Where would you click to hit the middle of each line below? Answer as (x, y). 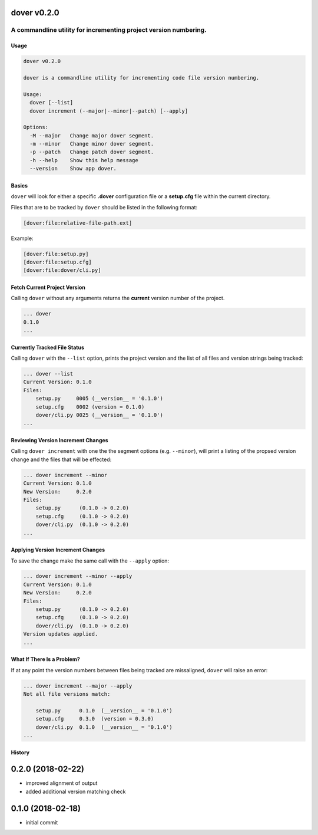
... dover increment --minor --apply (78, 576)
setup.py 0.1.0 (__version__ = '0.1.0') (104, 710)
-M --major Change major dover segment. (92, 135)
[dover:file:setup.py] (56, 254)
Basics (19, 185)
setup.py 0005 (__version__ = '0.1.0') (99, 399)
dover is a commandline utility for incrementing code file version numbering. (141, 78)
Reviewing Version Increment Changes (59, 440)
